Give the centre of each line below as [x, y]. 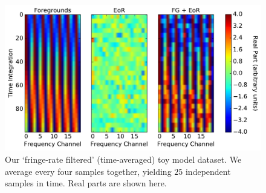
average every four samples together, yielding [88, 171]
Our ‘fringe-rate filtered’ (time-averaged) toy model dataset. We [123, 159]
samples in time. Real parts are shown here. [86, 183]
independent [208, 171]
